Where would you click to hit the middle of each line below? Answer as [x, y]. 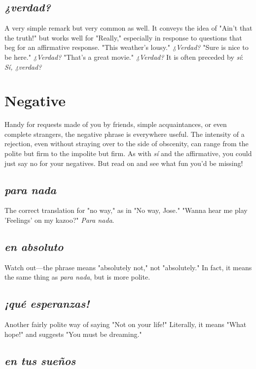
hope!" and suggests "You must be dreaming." [73, 334]
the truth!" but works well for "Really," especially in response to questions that [123, 37]
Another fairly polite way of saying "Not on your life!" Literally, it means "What [126, 324]
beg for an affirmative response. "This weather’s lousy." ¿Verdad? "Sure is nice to [127, 47]
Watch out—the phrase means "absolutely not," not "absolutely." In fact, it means [128, 267]
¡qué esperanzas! [47, 304]
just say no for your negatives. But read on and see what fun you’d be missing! [124, 163]
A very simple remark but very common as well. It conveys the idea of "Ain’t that [128, 28]
